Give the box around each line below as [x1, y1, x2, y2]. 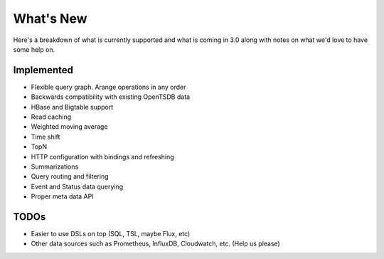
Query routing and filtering [31, 172, 109, 181]
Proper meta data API [31, 192, 94, 201]
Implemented [13, 64, 74, 76]
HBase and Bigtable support [31, 102, 114, 111]
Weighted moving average [31, 122, 108, 131]
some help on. [13, 45, 55, 53]
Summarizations [31, 162, 79, 171]
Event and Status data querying [31, 182, 124, 191]
